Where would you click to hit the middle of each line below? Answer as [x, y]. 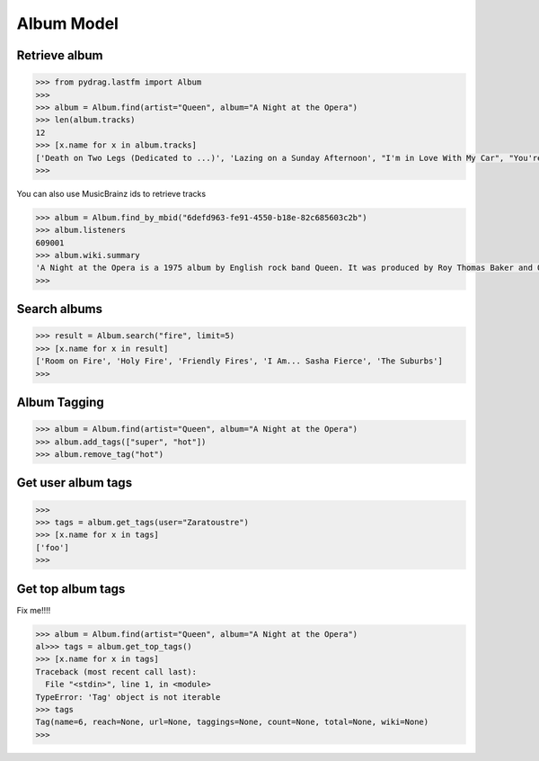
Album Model [67, 23]
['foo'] [52, 547]
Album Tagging [61, 402]
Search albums [60, 309]
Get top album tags [71, 589]
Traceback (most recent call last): [116, 671]
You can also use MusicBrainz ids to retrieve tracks [111, 193]
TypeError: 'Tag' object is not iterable [128, 697]
